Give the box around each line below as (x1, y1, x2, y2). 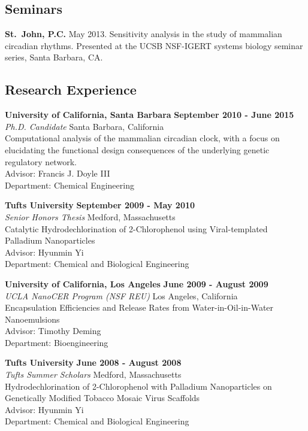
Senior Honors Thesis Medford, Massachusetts (5, 210, 176, 223)
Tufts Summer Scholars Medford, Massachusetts (5, 368, 182, 381)
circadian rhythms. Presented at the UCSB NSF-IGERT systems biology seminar (5, 39, 303, 51)
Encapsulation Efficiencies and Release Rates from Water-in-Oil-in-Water (5, 301, 274, 314)
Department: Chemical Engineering (5, 178, 134, 191)
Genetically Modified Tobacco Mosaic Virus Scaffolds (5, 391, 200, 404)
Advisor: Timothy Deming (5, 324, 101, 337)
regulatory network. (5, 155, 77, 168)
